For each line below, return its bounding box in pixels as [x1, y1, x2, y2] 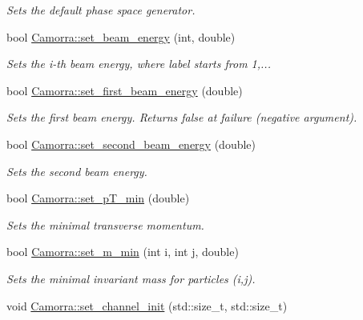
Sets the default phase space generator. [6, 2, 196, 18]
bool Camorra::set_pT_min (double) [6, 190, 190, 206]
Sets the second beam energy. [6, 162, 147, 179]
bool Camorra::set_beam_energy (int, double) [6, 28, 236, 45]
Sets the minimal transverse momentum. [6, 216, 204, 233]
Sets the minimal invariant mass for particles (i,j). [6, 270, 256, 286]
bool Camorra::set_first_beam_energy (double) [6, 82, 243, 98]
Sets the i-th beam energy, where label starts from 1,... [6, 55, 271, 72]
